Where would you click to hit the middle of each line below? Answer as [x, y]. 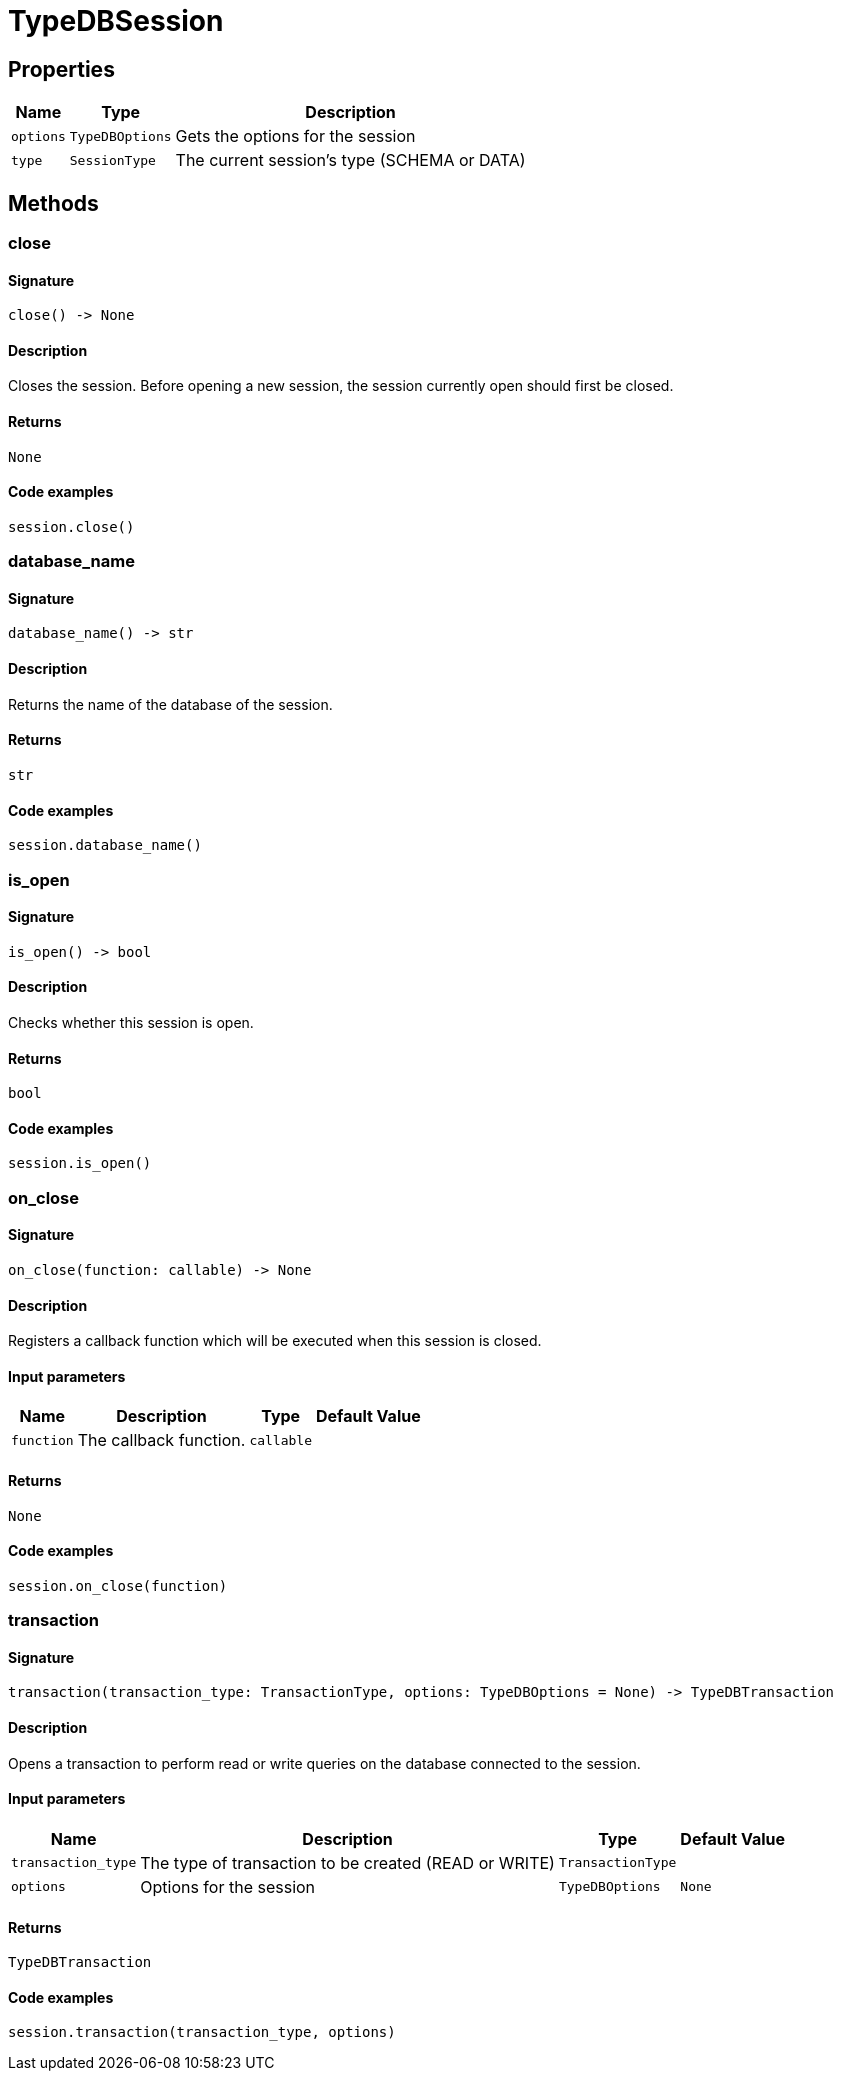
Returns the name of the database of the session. [170, 704]
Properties [61, 69]
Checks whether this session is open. [131, 1022]
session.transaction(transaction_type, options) [202, 2032]
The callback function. [161, 1440]
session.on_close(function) [118, 1585]
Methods [53, 203]
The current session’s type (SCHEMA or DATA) [350, 160]
